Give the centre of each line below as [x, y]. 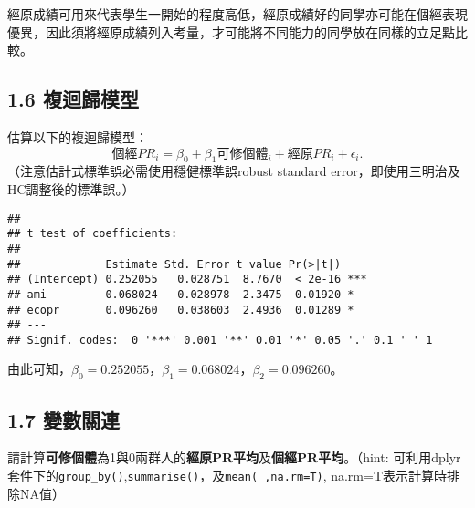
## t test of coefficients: [93, 234]
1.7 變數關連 [63, 419]
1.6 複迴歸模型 [73, 99]
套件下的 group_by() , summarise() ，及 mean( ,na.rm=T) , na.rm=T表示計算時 [227, 476]
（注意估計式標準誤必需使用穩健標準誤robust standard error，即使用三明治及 [234, 171]
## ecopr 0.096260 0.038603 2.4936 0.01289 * [181, 310]
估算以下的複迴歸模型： [78, 136]
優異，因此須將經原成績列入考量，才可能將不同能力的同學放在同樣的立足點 [231, 31]
